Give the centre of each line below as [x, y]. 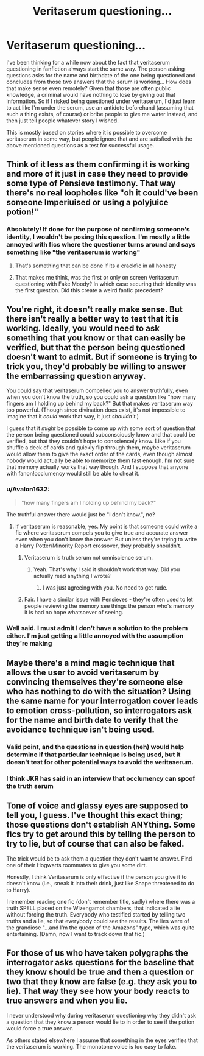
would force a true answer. [40, 1028]
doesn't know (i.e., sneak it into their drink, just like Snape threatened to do [100, 883]
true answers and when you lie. [67, 1001]
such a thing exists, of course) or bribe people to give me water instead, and [102, 114]
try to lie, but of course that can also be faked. [95, 844]
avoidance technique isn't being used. [81, 730]
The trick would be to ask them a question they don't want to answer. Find [99, 858]
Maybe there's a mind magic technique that [90, 663]
